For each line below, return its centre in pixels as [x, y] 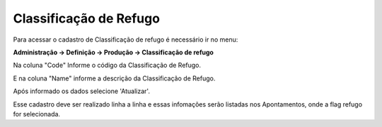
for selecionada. [36, 114]
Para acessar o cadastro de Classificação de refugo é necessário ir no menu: [126, 40]
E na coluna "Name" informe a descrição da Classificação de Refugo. [114, 78]
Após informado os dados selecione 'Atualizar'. [81, 91]
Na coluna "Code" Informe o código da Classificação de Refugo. [107, 65]
